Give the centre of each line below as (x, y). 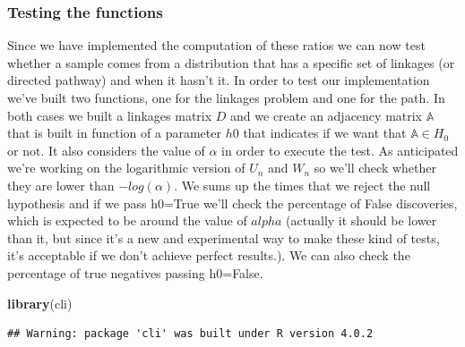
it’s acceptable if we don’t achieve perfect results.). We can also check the (209, 255)
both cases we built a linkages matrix (110, 115)
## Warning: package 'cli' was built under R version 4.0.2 (190, 334)
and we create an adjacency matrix (327, 115)
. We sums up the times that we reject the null (302, 185)
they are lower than (61, 185)
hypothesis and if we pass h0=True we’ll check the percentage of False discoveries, (232, 203)
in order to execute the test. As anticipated (340, 150)
